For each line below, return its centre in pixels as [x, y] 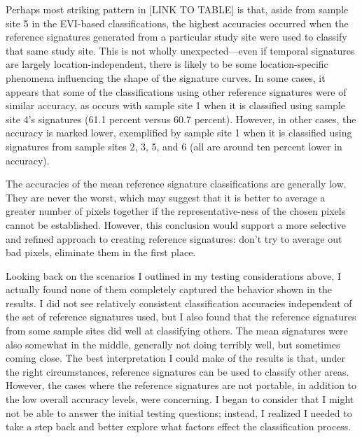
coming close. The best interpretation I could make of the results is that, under [176, 358]
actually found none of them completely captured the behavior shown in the [169, 289]
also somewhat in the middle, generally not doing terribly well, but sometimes [173, 344]
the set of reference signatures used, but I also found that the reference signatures [181, 317]
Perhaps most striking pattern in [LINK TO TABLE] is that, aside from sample [177, 9]
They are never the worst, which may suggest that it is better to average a [166, 197]
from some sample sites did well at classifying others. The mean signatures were [177, 331]
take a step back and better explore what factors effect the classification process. [179, 426]
